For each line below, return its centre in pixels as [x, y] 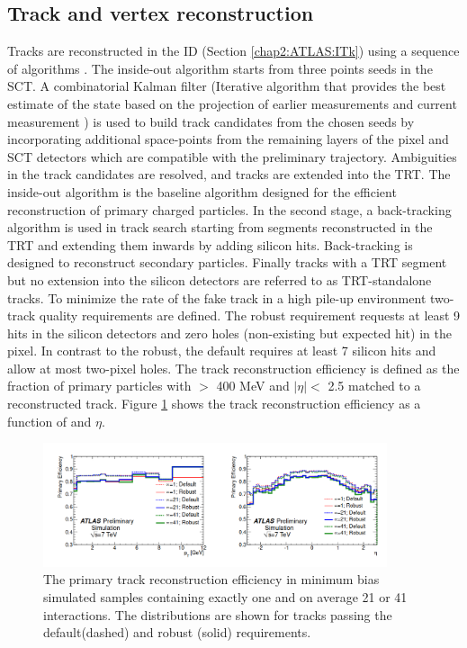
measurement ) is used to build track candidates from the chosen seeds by [211, 121]
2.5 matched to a [374, 386]
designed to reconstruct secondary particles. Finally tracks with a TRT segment [227, 262]
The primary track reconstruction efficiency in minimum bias [211, 579]
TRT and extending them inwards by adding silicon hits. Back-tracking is [210, 244]
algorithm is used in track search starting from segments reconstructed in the [220, 227]
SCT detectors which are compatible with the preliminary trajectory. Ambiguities [232, 156]
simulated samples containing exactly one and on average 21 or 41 [225, 596]
